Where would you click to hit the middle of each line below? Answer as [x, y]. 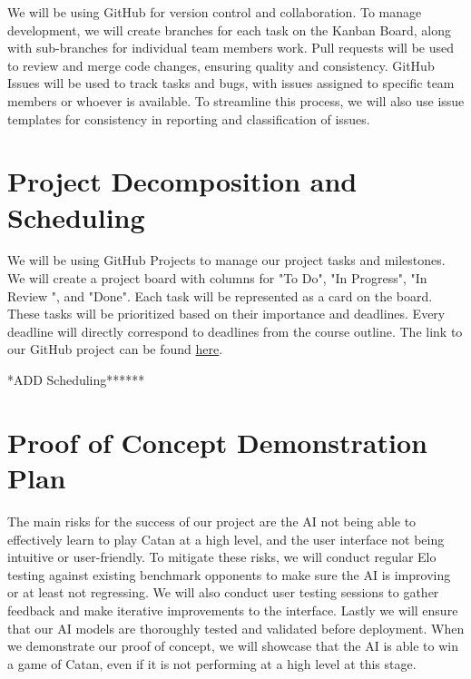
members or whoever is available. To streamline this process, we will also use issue [236, 100]
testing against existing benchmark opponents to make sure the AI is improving [229, 574]
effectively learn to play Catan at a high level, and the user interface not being [226, 539]
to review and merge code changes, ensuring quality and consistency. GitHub [221, 65]
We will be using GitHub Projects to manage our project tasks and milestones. [226, 260]
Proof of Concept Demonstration [217, 442]
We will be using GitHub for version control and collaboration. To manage [215, 12]
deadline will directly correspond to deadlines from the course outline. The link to [235, 331]
